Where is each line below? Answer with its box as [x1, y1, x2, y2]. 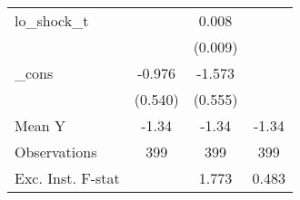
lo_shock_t [15, 10, 89, 31]
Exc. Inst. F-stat [15, 167, 120, 188]
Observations [15, 141, 97, 162]
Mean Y [15, 115, 66, 136]
